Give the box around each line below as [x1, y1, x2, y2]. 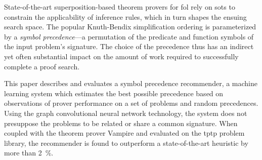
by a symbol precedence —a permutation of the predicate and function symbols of [4, 31, 254, 42]
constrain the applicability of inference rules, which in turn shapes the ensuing [4, 11, 247, 22]
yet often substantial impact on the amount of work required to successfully [4, 51, 239, 61]
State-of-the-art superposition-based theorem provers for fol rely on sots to [4, 2, 235, 12]
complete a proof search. [4, 61, 80, 71]
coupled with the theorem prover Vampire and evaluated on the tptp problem [4, 128, 245, 138]
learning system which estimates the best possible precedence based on [4, 88, 224, 98]
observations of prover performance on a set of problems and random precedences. [4, 98, 258, 108]
